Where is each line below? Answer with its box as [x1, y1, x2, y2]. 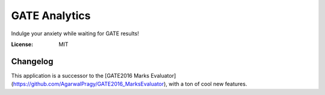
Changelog [11, 56, 54, 66]
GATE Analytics [11, 9, 91, 22]
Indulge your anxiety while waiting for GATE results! [11, 30, 140, 37]
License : [11, 41, 33, 48]
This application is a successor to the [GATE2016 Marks [11, 72, 150, 79]
